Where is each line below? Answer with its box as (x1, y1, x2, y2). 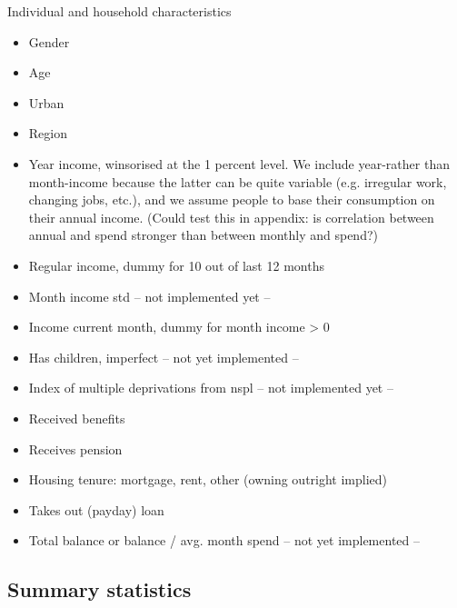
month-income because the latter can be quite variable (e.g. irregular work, (28, 172, 447, 191)
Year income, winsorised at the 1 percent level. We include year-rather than (28, 154, 450, 173)
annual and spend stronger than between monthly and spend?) (28, 225, 378, 244)
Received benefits (28, 408, 125, 427)
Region (28, 124, 67, 143)
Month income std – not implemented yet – (28, 286, 271, 305)
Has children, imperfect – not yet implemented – (28, 347, 299, 366)
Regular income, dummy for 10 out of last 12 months (28, 255, 324, 274)
